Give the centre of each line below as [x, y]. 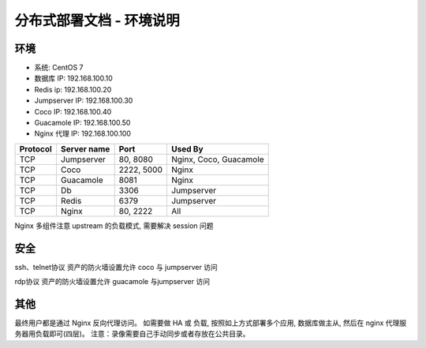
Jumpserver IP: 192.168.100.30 [84, 101]
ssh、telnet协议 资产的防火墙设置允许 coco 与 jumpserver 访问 [116, 267]
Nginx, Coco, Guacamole [217, 159]
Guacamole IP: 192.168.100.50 [82, 123]
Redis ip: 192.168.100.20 [73, 89]
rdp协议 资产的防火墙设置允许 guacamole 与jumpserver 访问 [112, 282]
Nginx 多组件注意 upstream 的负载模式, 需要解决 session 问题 [114, 226]
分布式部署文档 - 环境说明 [97, 21]
